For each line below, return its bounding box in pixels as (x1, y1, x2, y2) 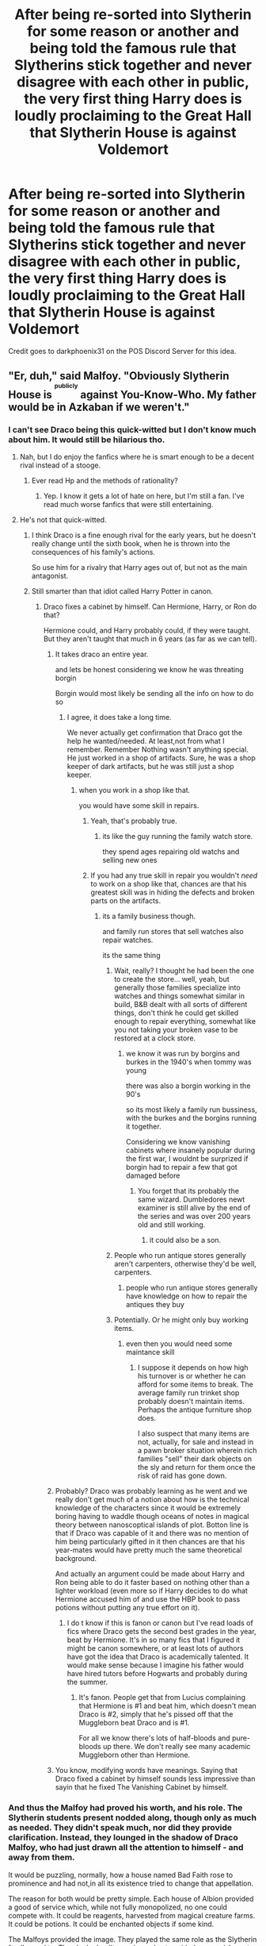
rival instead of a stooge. (19, 460, 101, 470)
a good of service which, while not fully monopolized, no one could (8, 1902, 228, 1912)
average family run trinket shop (137, 1388, 240, 1398)
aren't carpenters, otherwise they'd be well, (114, 1260, 257, 1269)
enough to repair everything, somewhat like (114, 1017, 256, 1026)
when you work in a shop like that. (78, 786, 191, 795)
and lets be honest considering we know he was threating (55, 665, 244, 675)
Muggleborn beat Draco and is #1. (78, 1718, 190, 1728)
